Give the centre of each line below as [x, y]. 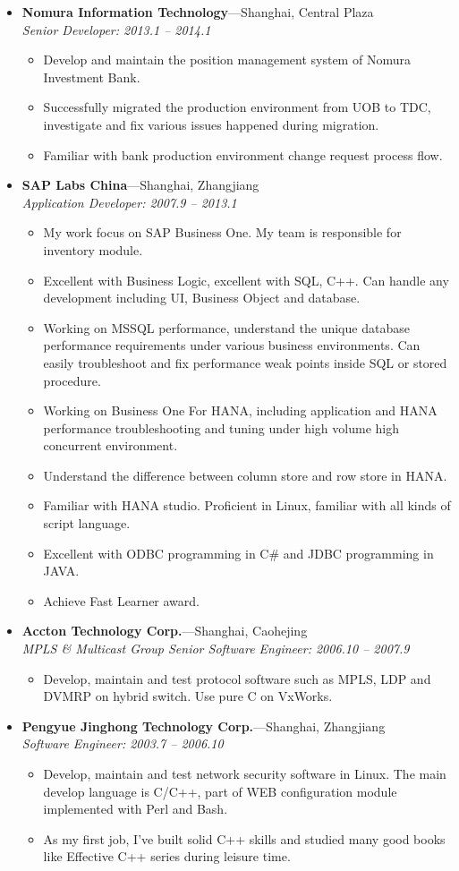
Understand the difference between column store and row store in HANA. [245, 475]
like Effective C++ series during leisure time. [167, 856]
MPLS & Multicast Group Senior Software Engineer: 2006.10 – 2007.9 [216, 649]
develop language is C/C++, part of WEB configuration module [220, 791]
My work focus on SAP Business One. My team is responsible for [222, 232]
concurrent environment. [110, 445]
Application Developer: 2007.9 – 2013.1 [129, 202]
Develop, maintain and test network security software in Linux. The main [245, 773]
